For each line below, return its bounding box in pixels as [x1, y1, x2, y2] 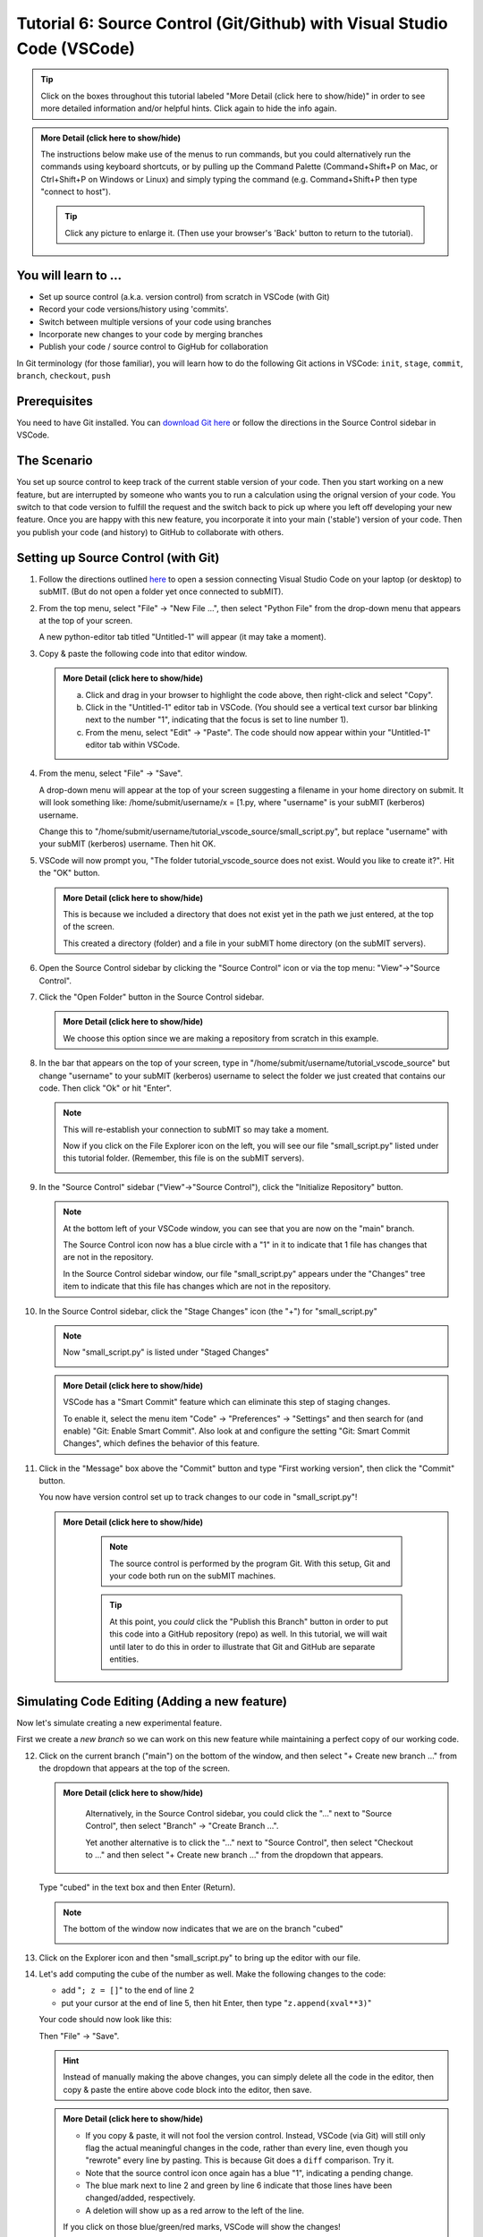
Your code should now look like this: [38, 2014, 173, 2025]
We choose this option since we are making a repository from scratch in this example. [63, 1033, 379, 1043]
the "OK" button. [38, 868, 100, 879]
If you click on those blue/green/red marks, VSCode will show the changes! [63, 2222, 342, 2233]
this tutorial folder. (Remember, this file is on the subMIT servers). [63, 1153, 304, 1163]
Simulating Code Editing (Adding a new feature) [16, 1694, 288, 1709]
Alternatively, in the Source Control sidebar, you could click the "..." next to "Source [85, 1807, 393, 1818]
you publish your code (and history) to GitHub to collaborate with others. [16, 526, 284, 537]
